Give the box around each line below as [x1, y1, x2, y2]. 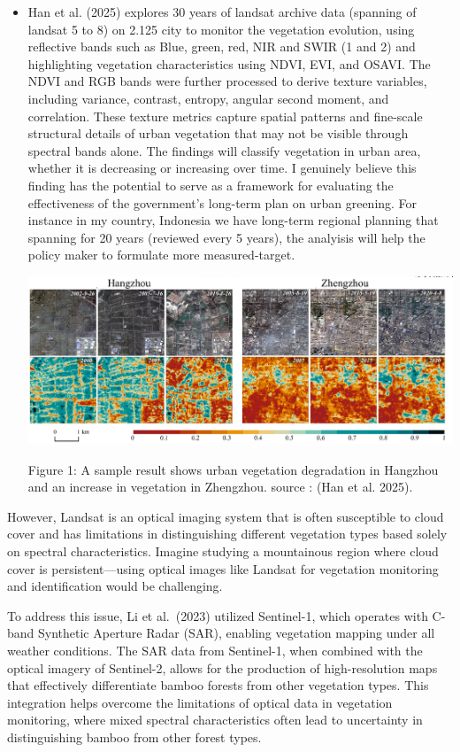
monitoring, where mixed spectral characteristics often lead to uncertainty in [7, 710, 423, 729]
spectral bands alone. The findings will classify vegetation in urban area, [27, 141, 421, 159]
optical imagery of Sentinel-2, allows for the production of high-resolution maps [7, 658, 438, 677]
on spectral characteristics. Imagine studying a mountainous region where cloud [7, 541, 439, 560]
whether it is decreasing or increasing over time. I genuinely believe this [27, 159, 417, 177]
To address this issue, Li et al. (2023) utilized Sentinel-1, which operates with [7, 606, 428, 624]
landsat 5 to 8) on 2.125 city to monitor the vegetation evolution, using [27, 19, 415, 38]
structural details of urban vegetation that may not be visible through [27, 124, 409, 143]
